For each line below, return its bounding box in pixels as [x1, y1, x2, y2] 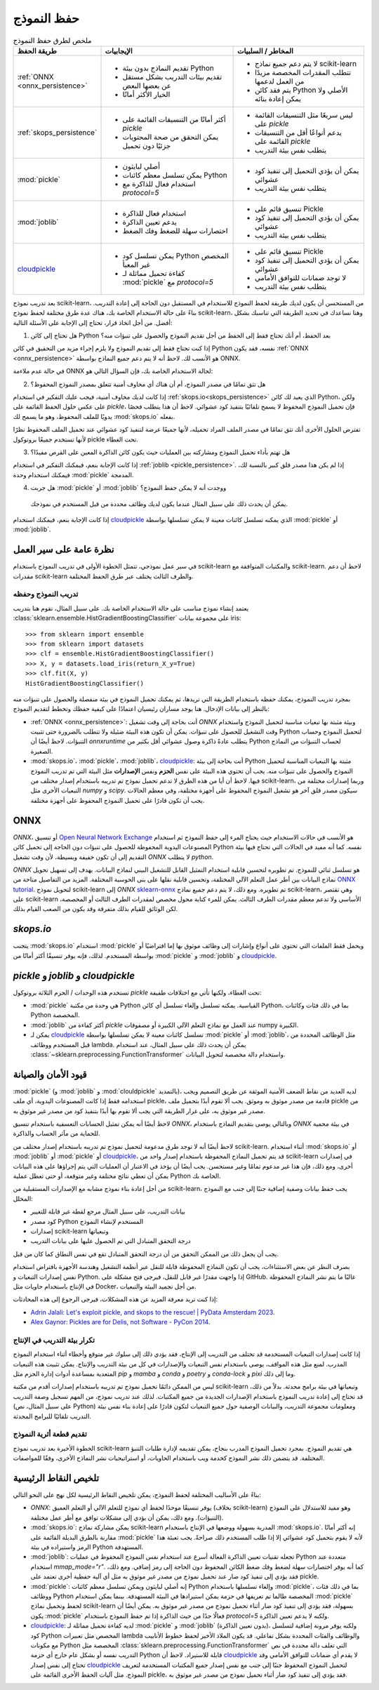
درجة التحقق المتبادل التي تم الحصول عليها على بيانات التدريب [30, 1237, 191, 1245]
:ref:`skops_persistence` [17, 127, 98, 137]
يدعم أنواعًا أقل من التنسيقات [254, 127, 343, 137]
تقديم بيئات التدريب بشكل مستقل [122, 72, 222, 81]
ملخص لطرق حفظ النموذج [13, 35, 92, 45]
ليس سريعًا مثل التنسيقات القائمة [254, 109, 354, 119]
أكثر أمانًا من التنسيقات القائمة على [122, 114, 226, 124]
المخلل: [13, 1194, 33, 1203]
